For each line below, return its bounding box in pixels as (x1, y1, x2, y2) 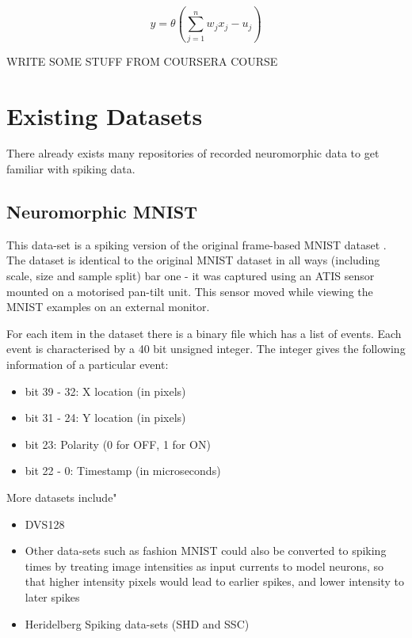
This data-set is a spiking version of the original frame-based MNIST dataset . (6, 236, 387, 253)
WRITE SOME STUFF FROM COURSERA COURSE (6, 52, 278, 69)
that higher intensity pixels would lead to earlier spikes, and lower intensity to (25, 573, 404, 590)
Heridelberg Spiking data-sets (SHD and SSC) (25, 615, 250, 632)
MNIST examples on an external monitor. (6, 298, 210, 315)
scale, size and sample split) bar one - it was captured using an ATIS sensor (6, 268, 375, 284)
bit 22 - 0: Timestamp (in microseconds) (25, 462, 221, 479)
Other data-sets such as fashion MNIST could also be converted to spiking (25, 542, 387, 559)
